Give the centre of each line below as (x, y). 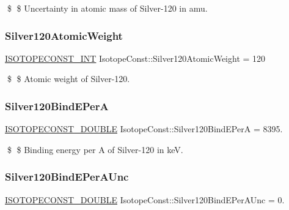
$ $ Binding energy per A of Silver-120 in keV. (95, 149)
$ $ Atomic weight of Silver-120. (68, 79)
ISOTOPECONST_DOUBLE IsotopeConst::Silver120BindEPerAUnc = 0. (145, 199)
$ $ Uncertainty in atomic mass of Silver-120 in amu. (107, 8)
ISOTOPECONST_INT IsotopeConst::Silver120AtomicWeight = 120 (135, 58)
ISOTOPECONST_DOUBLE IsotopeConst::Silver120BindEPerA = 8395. (144, 129)
